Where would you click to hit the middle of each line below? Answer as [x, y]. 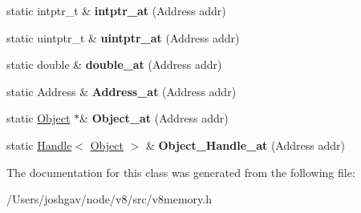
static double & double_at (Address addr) [114, 64]
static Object [39, 118]
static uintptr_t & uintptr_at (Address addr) [123, 37]
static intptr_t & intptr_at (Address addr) [116, 10]
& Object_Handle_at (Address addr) [245, 145]
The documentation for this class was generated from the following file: [181, 172]
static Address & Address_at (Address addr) [122, 91]
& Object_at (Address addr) [154, 118]
